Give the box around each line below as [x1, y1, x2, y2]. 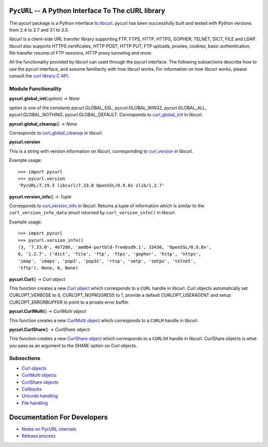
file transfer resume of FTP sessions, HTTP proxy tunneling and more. [9, 50, 152, 56]
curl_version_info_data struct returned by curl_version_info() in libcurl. [9, 210, 176, 216]
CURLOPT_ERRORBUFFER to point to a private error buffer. [9, 299, 130, 305]
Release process [21, 433, 56, 439]
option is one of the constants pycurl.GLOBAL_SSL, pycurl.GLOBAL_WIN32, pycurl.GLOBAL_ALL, [9, 105, 207, 111]
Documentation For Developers [9, 413, 108, 421]
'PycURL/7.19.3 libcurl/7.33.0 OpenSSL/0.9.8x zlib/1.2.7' [18, 183, 165, 189]
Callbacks [21, 386, 42, 392]
